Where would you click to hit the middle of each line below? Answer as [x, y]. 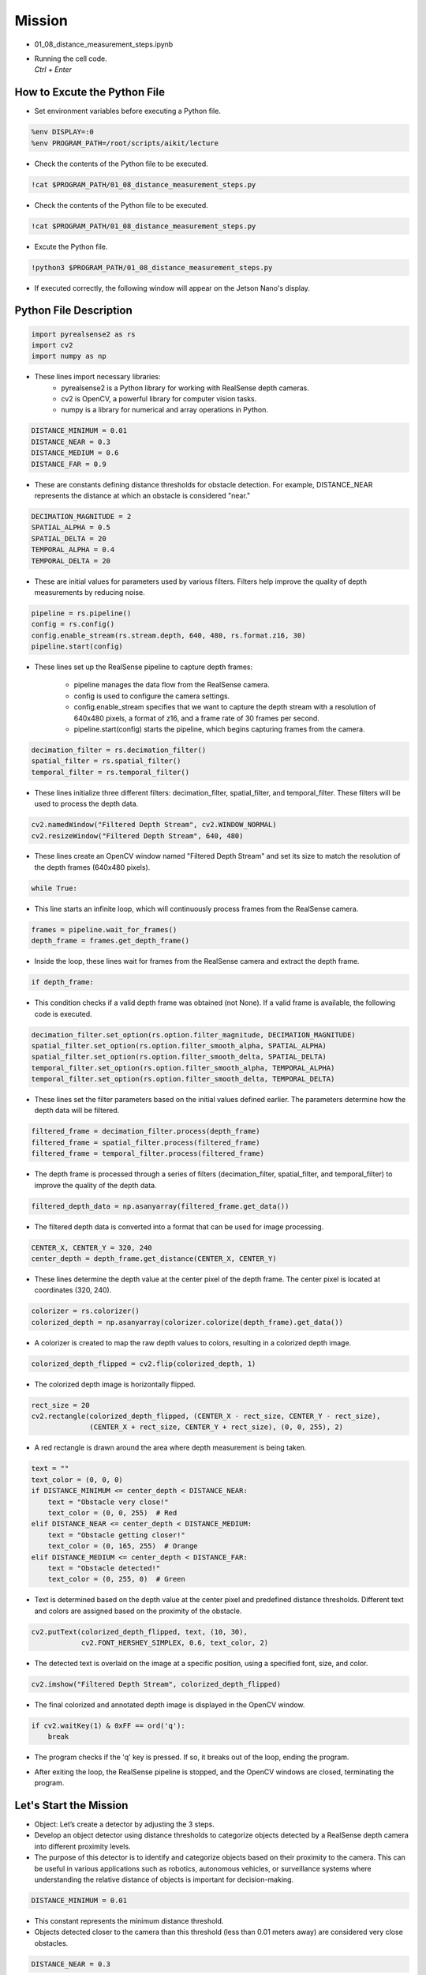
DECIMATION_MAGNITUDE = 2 [81, 516]
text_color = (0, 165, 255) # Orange [123, 1546]
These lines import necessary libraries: [97, 377]
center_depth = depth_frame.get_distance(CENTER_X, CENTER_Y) [154, 1258]
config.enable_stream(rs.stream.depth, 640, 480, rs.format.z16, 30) [168, 635]
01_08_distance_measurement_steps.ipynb [104, 44]
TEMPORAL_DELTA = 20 [71, 561]
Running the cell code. [71, 58]
